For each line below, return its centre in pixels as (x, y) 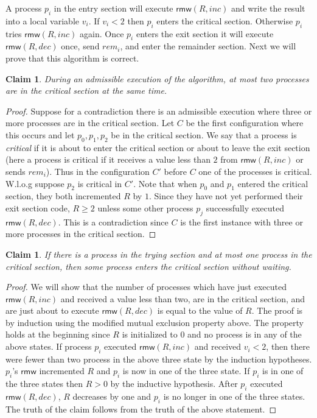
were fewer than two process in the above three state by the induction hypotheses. (159, 359)
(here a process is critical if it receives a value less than (108, 159)
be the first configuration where (245, 123)
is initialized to (150, 334)
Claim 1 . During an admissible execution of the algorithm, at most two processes (157, 78)
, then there (288, 346)
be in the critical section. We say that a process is (204, 134)
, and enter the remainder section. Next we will (208, 46)
